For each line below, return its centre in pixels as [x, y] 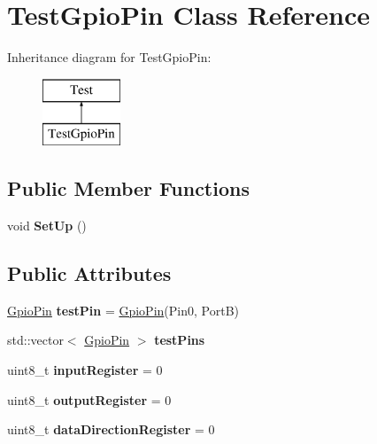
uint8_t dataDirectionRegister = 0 [111, 429]
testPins [180, 340]
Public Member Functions [128, 188]
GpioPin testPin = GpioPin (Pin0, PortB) [123, 310]
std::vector [35, 340]
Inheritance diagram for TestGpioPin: [109, 57]
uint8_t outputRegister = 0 [89, 399]
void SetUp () [47, 226]
